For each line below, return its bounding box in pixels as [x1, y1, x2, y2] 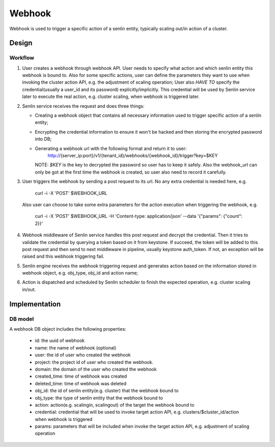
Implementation [9, 300, 61, 308]
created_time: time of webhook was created [35, 373, 127, 380]
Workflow [9, 54, 35, 61]
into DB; [35, 136, 52, 142]
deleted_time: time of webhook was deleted [35, 380, 127, 386]
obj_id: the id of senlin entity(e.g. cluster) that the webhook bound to [35, 388, 179, 394]
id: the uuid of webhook [35, 337, 85, 344]
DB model [9, 315, 34, 322]
